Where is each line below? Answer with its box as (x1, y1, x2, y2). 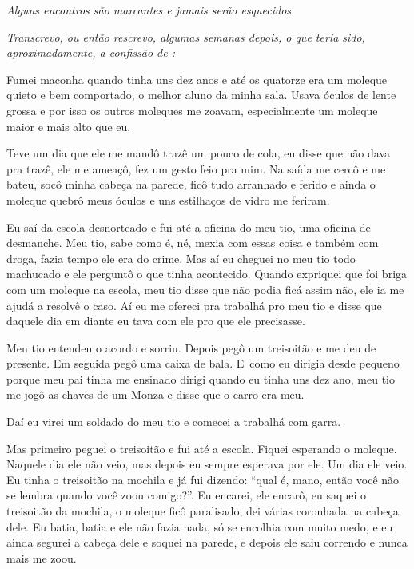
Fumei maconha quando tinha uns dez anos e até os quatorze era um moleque (6, 70, 388, 87)
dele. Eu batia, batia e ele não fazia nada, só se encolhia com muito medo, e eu (6, 518, 393, 535)
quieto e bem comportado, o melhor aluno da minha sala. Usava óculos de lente (6, 86, 396, 103)
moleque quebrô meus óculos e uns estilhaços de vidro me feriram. (6, 191, 330, 208)
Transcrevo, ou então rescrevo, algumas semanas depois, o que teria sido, (6, 28, 365, 45)
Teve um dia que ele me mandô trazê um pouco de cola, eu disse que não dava (6, 145, 391, 161)
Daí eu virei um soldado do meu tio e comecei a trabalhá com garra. (6, 413, 341, 430)
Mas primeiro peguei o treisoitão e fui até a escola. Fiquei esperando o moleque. (6, 440, 397, 456)
